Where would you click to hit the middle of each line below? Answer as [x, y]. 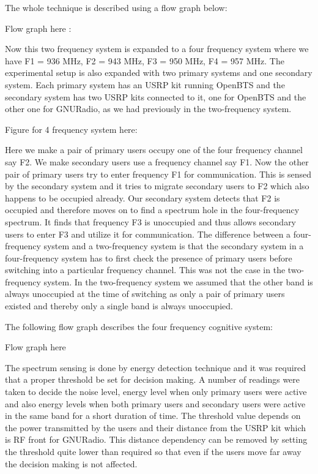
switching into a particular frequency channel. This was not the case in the [145, 270]
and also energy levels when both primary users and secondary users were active [155, 403]
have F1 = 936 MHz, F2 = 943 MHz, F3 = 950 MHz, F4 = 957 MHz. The [145, 60]
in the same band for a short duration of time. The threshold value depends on [153, 416]
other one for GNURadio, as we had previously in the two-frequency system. [148, 109]
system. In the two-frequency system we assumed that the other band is [178, 281]
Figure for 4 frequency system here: [71, 129]
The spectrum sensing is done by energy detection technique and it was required [156, 367]
